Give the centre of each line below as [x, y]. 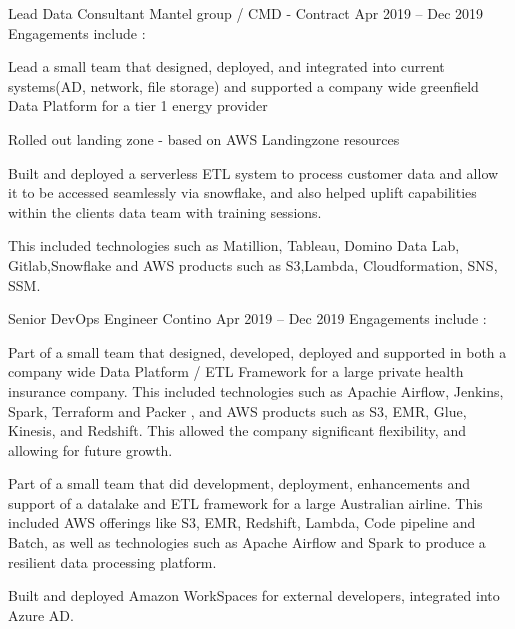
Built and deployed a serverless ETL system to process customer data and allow [253, 172]
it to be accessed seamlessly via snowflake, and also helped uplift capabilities [242, 192]
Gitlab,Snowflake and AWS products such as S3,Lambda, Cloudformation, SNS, [253, 264]
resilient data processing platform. [112, 561]
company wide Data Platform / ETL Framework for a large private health [236, 371]
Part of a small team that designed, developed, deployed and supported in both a [257, 351]
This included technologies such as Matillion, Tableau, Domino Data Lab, [234, 245]
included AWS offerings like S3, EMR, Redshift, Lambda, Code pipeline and [242, 522]
